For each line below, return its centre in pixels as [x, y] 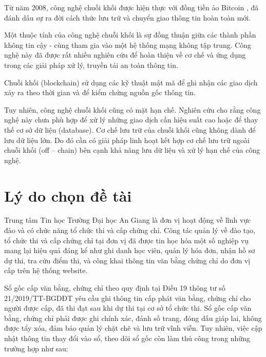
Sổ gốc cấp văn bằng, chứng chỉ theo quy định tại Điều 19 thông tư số [115, 288]
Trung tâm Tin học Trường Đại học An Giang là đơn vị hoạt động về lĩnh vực [128, 220]
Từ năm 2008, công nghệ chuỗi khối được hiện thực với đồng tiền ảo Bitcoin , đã [131, 7]
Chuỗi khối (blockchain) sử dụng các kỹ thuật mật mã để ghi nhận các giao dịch [131, 82]
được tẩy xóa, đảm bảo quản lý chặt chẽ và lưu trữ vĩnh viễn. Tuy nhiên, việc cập [133, 328]
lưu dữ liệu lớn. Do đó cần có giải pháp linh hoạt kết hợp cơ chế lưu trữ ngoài [127, 140]
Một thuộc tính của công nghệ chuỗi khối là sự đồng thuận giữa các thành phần [130, 35]
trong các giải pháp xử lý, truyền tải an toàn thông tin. [91, 65]
